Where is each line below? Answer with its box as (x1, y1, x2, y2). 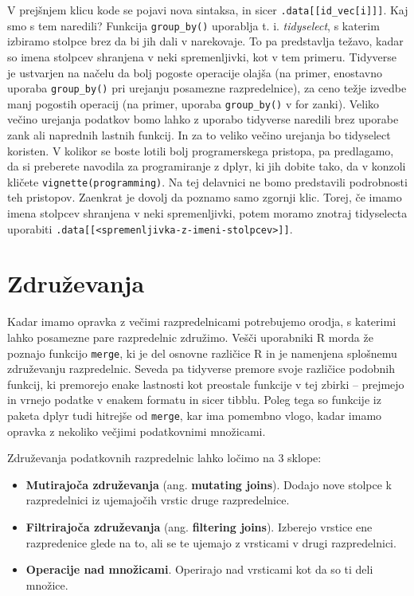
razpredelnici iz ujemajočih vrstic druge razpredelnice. (25, 492, 290, 508)
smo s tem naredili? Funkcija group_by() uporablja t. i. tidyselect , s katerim (7, 17, 380, 33)
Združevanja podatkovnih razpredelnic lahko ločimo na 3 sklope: (7, 449, 322, 466)
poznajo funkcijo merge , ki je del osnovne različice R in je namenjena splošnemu (7, 344, 397, 361)
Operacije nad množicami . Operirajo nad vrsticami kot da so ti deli (25, 561, 373, 578)
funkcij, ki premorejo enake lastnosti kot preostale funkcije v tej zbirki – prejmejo (7, 375, 404, 392)
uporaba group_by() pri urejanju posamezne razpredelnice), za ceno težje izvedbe (7, 80, 407, 96)
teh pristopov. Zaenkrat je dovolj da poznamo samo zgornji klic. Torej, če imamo (7, 189, 402, 206)
